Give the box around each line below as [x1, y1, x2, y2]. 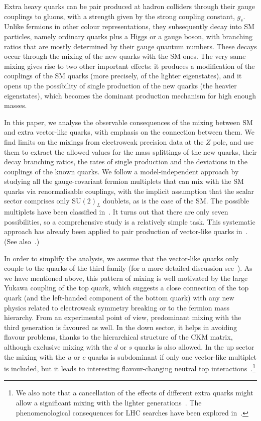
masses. [4, 100, 27, 111]
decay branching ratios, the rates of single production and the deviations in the [4, 156, 248, 167]
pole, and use [213, 136, 253, 147]
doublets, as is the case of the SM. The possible [103, 195, 249, 206]
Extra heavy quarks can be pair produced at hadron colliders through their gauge [4, 1, 255, 11]
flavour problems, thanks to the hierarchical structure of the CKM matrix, [4, 332, 233, 342]
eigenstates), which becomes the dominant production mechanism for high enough [4, 90, 256, 100]
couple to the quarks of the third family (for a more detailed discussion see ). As [4, 263, 252, 273]
